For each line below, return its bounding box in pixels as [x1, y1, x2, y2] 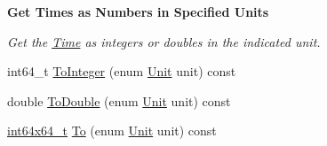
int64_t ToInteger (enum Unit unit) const [7, 62, 236, 81]
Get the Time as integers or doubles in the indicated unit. [7, 32, 321, 50]
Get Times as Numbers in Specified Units [7, 3, 269, 20]
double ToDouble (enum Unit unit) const [7, 91, 231, 110]
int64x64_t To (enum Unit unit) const [7, 121, 217, 140]
